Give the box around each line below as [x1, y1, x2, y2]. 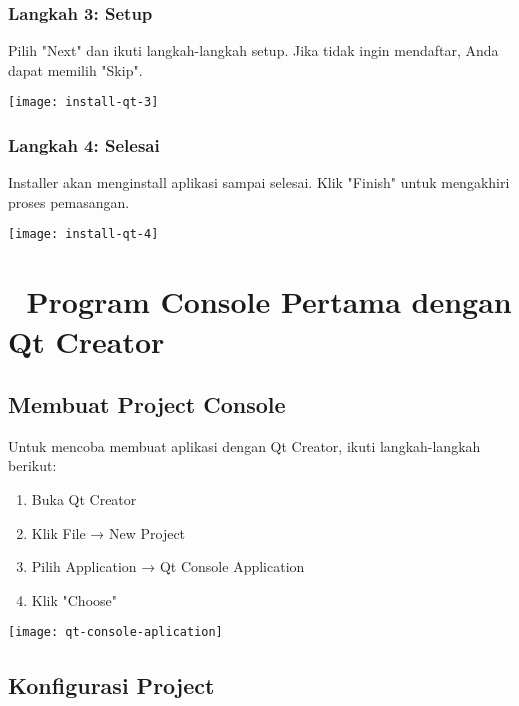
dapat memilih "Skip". [8, 59, 143, 80]
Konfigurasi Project [8, 669, 215, 700]
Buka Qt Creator [31, 489, 137, 510]
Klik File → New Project [31, 522, 186, 543]
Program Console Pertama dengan [26, 281, 512, 322]
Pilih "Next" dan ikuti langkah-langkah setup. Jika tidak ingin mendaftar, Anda [8, 40, 499, 61]
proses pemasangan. [8, 191, 130, 212]
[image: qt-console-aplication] [8, 625, 223, 640]
